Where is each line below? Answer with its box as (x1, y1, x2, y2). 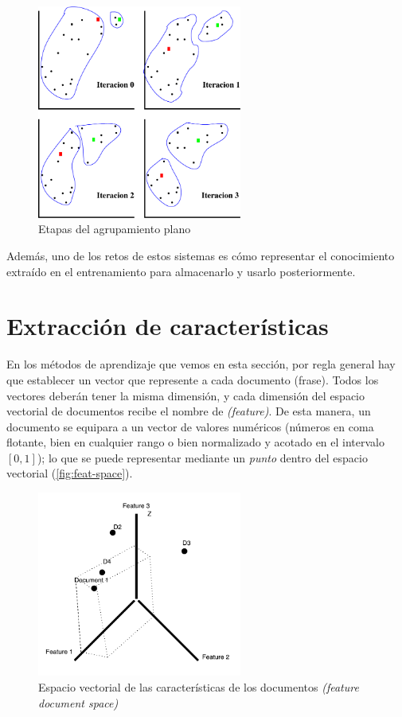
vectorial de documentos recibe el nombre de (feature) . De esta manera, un (6, 403, 371, 419)
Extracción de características (6, 310, 329, 342)
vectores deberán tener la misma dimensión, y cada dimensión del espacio (6, 387, 365, 403)
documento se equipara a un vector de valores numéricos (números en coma (6, 418, 374, 434)
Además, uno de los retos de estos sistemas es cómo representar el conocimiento (6, 247, 395, 263)
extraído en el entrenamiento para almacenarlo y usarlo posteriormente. (6, 263, 356, 279)
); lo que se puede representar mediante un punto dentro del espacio (37, 449, 368, 466)
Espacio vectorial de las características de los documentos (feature (38, 679, 359, 696)
